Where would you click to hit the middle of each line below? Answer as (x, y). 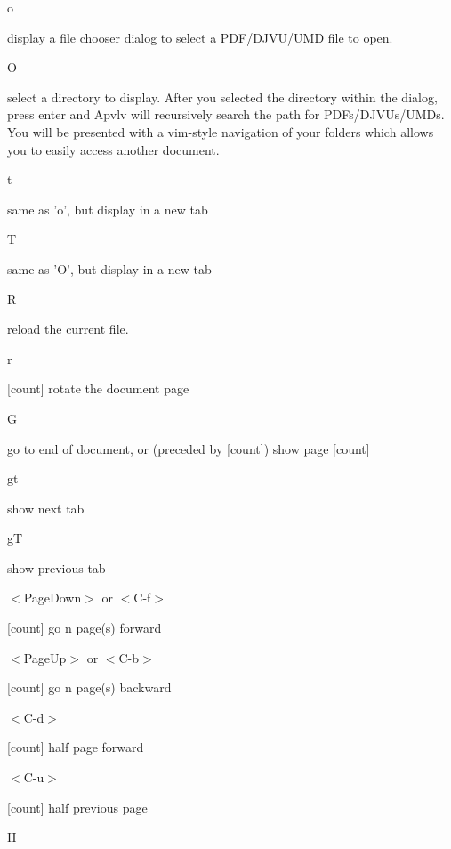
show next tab (46, 508)
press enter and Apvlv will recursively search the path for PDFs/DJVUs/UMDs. (226, 114)
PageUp (45, 657)
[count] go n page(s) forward (85, 628)
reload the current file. (68, 329)
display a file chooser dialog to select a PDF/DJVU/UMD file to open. (200, 37)
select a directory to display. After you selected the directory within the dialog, (222, 97)
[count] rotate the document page (98, 388)
